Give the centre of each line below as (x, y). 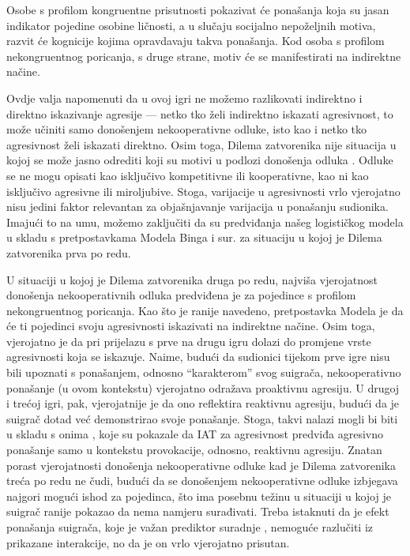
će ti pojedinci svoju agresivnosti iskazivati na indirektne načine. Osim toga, (191, 326)
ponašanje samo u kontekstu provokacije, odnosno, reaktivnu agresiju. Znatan (194, 450)
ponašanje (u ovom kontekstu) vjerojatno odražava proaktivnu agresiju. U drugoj (203, 387)
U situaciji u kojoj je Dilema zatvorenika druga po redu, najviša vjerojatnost (192, 279)
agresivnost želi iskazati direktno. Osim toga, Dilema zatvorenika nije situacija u (201, 144)
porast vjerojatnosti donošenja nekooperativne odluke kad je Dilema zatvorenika (201, 465)
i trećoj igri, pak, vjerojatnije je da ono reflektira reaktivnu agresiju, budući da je (203, 403)
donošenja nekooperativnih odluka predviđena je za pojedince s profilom (181, 295)
